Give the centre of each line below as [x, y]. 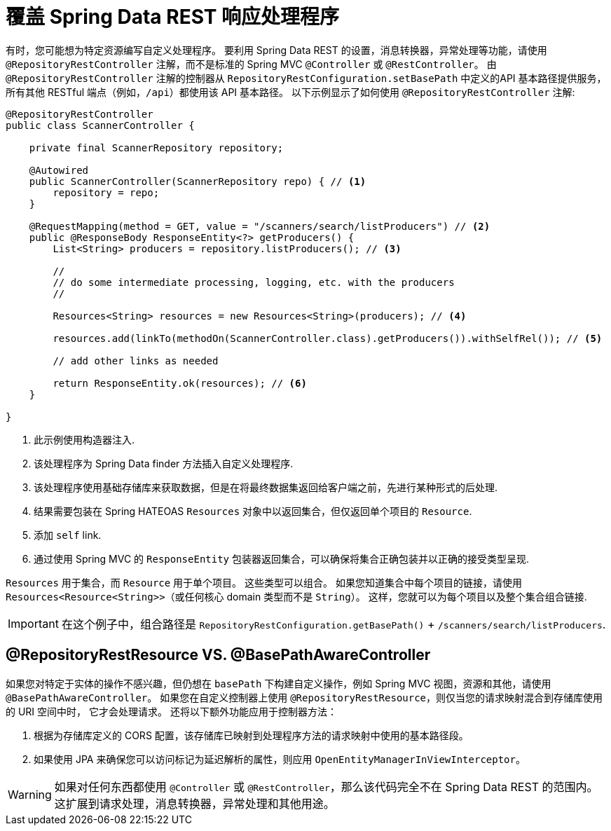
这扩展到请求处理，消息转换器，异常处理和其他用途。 [194, 803]
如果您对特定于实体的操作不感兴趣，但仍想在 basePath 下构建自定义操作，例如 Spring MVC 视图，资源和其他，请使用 [279, 683]
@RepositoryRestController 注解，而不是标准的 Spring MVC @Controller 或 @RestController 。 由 [251, 64]
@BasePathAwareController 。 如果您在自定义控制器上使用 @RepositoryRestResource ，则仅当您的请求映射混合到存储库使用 [304, 697]
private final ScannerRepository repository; [156, 147]
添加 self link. [68, 535]
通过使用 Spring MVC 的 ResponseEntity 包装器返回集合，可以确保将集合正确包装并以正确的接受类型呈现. [282, 558]
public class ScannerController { [100, 125]
